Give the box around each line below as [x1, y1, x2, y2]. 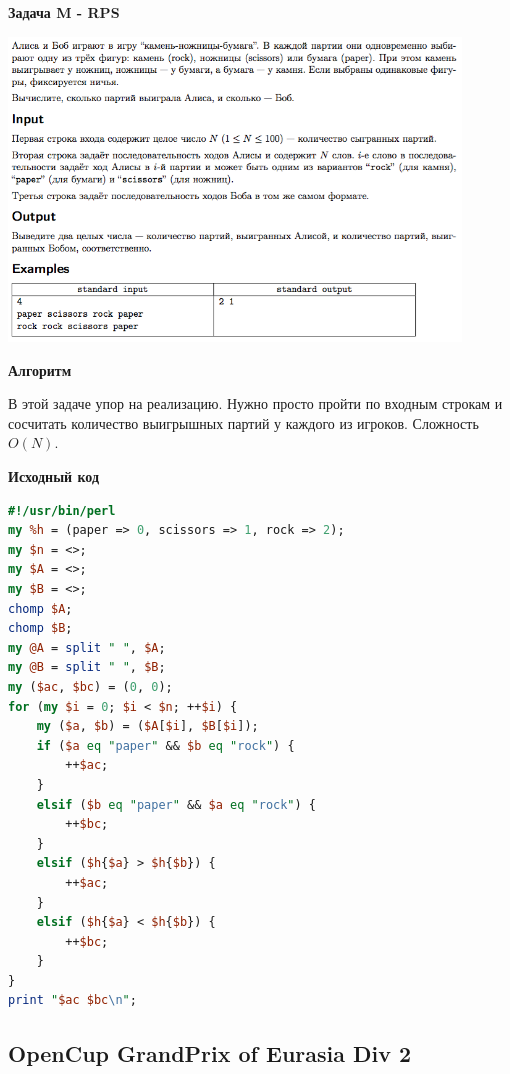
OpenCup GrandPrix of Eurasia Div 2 [8, 1038, 412, 1069]
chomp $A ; [8, 601, 73, 616]
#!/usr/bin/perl [8, 503, 116, 518]
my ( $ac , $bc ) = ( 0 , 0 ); [8, 679, 173, 694]
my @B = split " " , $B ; [8, 660, 166, 675]
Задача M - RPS [8, 2, 120, 22]
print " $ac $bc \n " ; [8, 993, 137, 1008]
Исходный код [8, 466, 100, 487]
